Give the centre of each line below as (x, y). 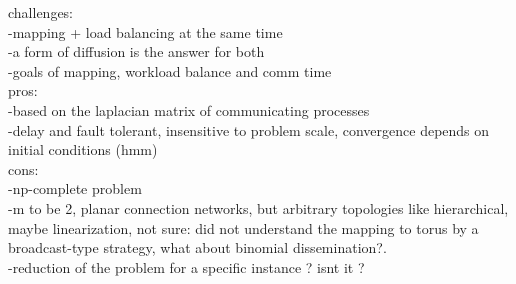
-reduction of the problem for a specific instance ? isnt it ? (186, 266)
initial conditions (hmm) (83, 149)
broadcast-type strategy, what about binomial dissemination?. (197, 247)
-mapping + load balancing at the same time (145, 31)
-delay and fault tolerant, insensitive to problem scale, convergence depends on (249, 129)
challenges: (41, 12)
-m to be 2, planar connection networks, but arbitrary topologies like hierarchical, (258, 207)
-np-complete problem (75, 188)
